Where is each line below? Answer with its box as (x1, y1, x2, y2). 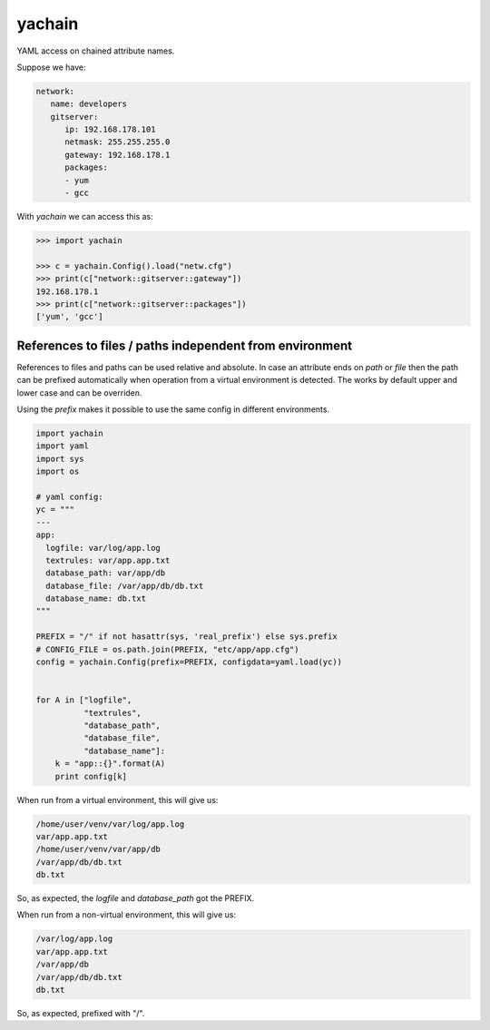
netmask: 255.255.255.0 (64, 137, 171, 147)
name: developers (50, 99, 127, 109)
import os (35, 466, 80, 476)
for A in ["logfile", (35, 695, 132, 705)
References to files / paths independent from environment (16, 338, 353, 353)
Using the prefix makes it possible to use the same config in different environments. (16, 404, 330, 415)
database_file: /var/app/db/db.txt (45, 581, 204, 591)
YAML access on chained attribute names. (16, 45, 175, 56)
